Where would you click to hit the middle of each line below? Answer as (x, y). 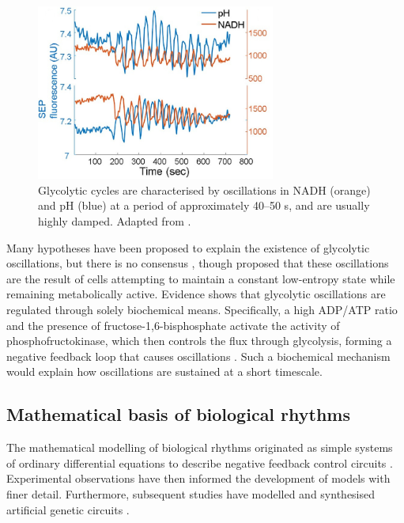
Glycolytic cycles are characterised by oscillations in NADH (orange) (204, 189)
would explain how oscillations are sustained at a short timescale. (164, 371)
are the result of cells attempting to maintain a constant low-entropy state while (201, 278)
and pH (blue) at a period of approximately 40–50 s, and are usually (204, 205)
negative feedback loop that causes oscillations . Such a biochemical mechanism (198, 356)
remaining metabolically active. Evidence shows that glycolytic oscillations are (196, 294)
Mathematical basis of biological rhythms (179, 414)
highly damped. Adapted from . (115, 221)
